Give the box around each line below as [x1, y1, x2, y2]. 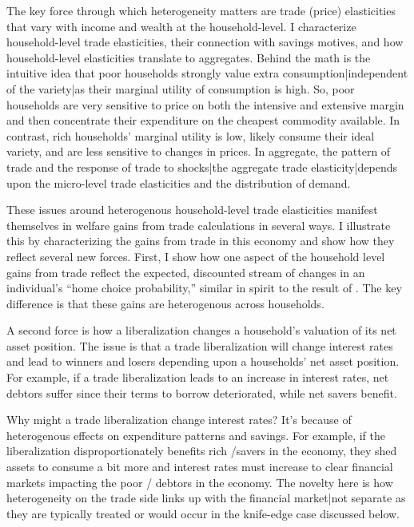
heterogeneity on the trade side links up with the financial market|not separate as [6, 489, 406, 506]
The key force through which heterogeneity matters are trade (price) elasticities [6, 2, 396, 18]
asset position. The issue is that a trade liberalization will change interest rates [6, 337, 393, 354]
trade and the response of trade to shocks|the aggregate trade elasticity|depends [6, 158, 398, 175]
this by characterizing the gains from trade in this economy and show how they [6, 232, 395, 249]
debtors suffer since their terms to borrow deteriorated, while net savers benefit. [6, 384, 397, 401]
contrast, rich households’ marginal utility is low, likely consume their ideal [6, 127, 375, 144]
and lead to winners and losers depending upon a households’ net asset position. [6, 353, 400, 370]
